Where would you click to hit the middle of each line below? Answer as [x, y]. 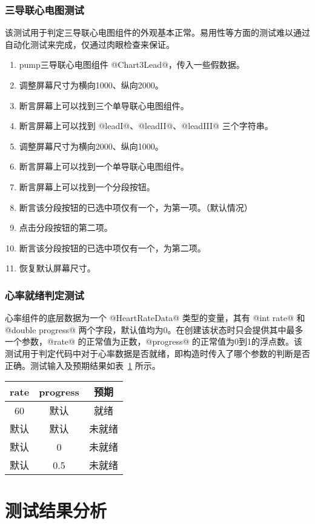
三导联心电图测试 [45, 9]
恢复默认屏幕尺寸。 [57, 268]
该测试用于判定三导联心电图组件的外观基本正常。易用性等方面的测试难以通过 [157, 32]
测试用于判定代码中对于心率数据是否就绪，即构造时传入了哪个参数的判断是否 [157, 353]
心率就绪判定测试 [45, 295]
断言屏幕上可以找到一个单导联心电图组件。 [104, 166]
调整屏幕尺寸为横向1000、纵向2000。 [91, 85]
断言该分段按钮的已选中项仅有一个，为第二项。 [112, 247]
